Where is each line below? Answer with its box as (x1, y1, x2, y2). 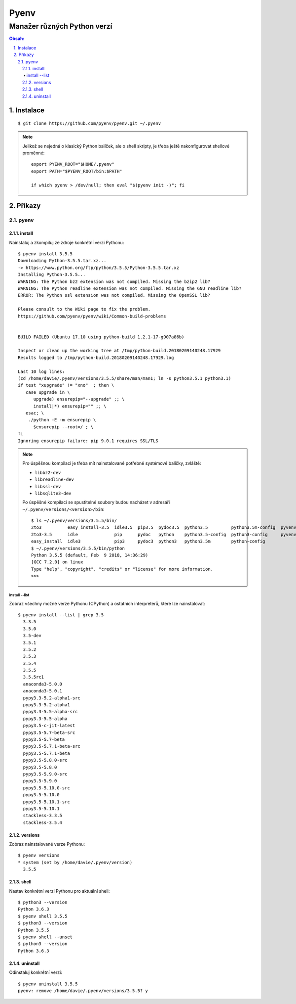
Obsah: (9, 36, 25, 42)
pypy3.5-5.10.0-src (23, 785, 70, 791)
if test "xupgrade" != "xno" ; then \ (18, 382, 114, 388)
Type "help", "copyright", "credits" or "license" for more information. (31, 566, 214, 572)
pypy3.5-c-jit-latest (23, 723, 75, 729)
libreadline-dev (35, 477, 74, 482)
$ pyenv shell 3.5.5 (18, 913, 68, 919)
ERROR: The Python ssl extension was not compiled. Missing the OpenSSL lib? (18, 292, 211, 298)
